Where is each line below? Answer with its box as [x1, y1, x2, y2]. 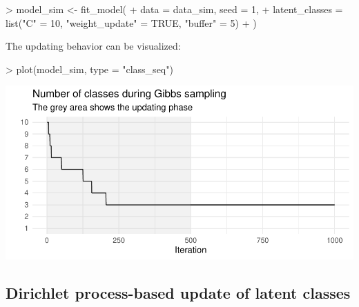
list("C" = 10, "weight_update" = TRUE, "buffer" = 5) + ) [6, 15, 257, 30]
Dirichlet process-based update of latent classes [6, 282, 351, 304]
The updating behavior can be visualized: [6, 39, 181, 53]
